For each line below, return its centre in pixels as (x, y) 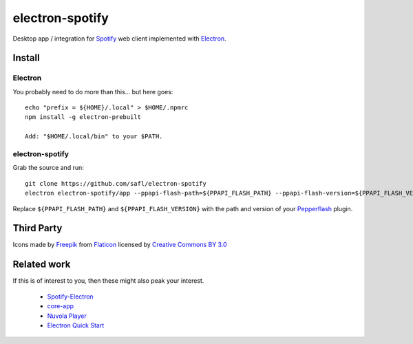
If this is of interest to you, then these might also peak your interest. (108, 281)
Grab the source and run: (48, 168)
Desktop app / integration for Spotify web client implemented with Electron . (119, 39)
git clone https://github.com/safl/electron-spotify (116, 183)
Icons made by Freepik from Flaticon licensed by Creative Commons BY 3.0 (120, 245)
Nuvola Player (67, 316)
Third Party (38, 228)
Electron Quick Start (76, 325)
